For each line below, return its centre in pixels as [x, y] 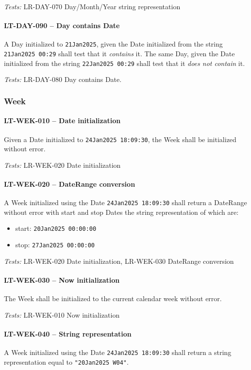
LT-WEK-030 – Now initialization [62, 280]
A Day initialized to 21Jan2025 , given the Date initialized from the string [113, 44]
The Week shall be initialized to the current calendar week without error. [113, 298]
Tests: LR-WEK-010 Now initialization [62, 314]
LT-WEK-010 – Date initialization [62, 121]
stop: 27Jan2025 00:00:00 [55, 245]
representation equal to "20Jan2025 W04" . [66, 362]
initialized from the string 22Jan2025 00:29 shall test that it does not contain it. [125, 63]
